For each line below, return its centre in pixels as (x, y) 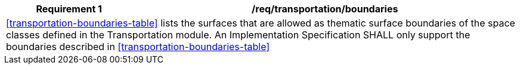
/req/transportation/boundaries (325, 9)
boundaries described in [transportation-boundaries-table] (138, 47)
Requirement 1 (69, 9)
